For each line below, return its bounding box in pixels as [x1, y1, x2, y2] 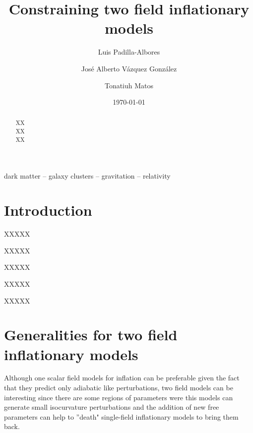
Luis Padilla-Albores [98, 47, 160, 57]
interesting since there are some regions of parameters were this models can [4, 392, 233, 402]
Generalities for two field [4, 324, 178, 345]
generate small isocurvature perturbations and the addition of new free [4, 402, 219, 412]
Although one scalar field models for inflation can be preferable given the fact [4, 372, 240, 383]
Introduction [4, 200, 92, 220]
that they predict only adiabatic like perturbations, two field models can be [4, 382, 233, 393]
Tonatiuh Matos [104, 80, 154, 90]
